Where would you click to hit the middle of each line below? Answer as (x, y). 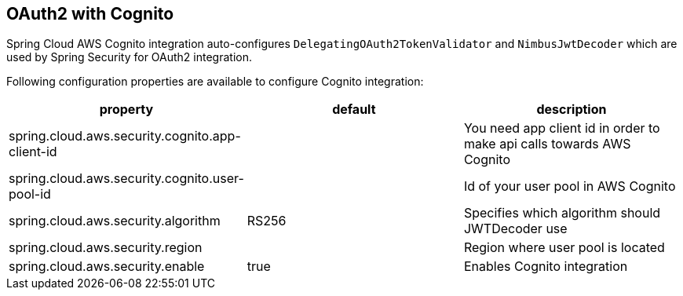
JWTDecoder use (515, 229)
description (572, 110)
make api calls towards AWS (547, 144)
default (354, 110)
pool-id (30, 194)
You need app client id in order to (562, 128)
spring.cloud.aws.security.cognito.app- (125, 136)
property (126, 110)
